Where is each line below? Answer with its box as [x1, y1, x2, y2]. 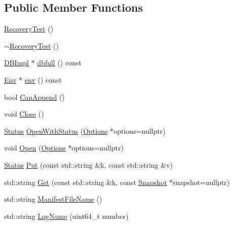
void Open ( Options [4, 142, 66, 153]
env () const [24, 74, 62, 85]
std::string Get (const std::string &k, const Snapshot [4, 176, 167, 187]
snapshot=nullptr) [173, 176, 230, 187]
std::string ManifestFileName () [4, 194, 102, 204]
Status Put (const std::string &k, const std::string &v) [4, 159, 173, 170]
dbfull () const [37, 57, 82, 68]
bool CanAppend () [4, 91, 65, 102]
